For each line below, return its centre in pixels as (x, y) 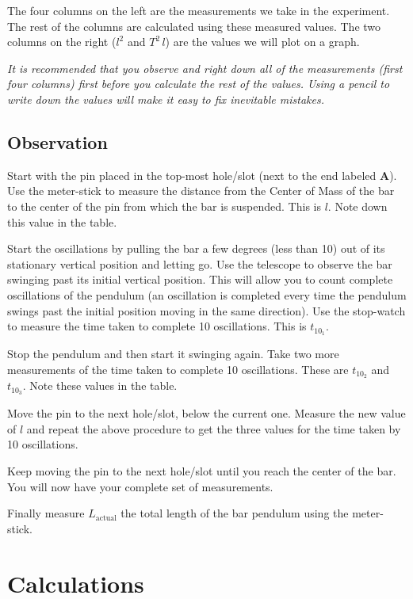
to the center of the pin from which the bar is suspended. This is (164, 206)
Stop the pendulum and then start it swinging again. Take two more (173, 353)
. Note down (358, 206)
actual (106, 518)
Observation (57, 141)
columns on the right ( (62, 42)
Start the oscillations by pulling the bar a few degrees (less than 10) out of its (196, 248)
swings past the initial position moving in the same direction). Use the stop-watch (206, 310)
